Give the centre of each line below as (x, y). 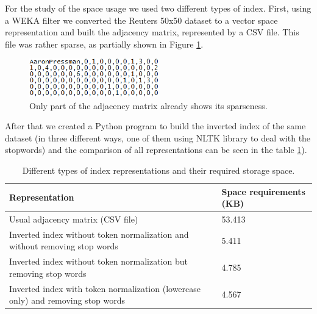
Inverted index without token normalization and (99, 234)
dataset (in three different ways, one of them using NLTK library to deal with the (158, 137)
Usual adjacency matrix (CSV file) (74, 219)
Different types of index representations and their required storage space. (158, 170)
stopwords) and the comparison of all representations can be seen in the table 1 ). (156, 150)
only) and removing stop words (67, 300)
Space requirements (263, 191)
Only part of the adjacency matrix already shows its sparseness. (148, 105)
